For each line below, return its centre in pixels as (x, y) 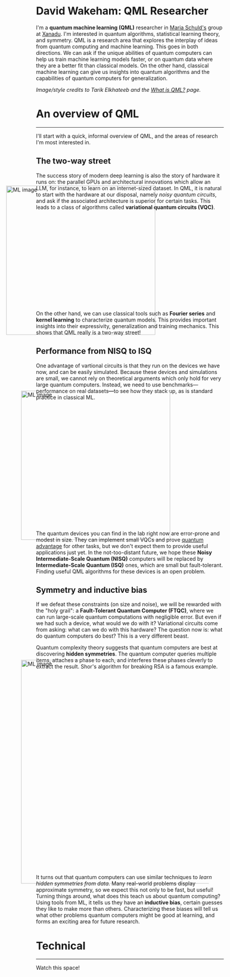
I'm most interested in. (63, 142)
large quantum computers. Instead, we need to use (99, 384)
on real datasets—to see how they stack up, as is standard (141, 391)
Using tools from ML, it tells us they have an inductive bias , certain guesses (129, 902)
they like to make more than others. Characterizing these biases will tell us (127, 909)
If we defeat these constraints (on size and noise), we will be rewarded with (129, 604)
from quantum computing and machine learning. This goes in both (117, 47)
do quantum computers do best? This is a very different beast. (113, 636)
